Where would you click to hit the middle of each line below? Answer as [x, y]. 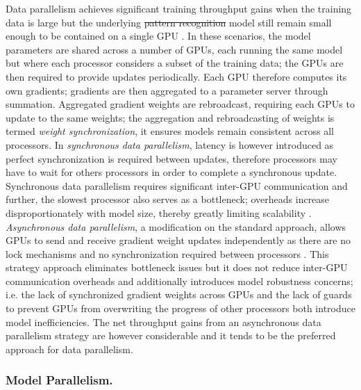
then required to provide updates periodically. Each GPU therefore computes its [176, 76]
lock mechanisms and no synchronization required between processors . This [167, 253]
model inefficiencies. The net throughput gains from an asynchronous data [163, 322]
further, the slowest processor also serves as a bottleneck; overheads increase [168, 199]
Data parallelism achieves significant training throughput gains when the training [179, 8]
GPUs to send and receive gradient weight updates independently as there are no [178, 240]
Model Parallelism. [59, 380]
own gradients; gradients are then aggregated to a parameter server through [167, 90]
